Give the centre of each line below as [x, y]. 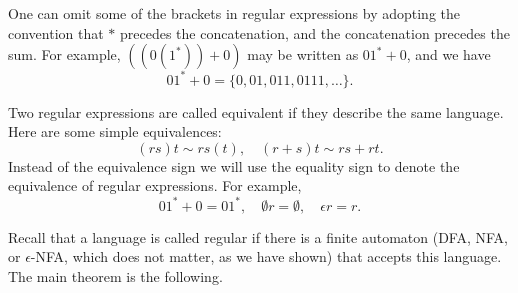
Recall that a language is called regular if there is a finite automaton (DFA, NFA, [258, 236]
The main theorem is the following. [115, 275]
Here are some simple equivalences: [115, 131]
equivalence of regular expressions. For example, [155, 185]
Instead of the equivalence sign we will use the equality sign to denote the [234, 165]
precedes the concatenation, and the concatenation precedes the [315, 32]
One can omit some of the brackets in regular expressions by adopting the [234, 13]
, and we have [448, 54]
